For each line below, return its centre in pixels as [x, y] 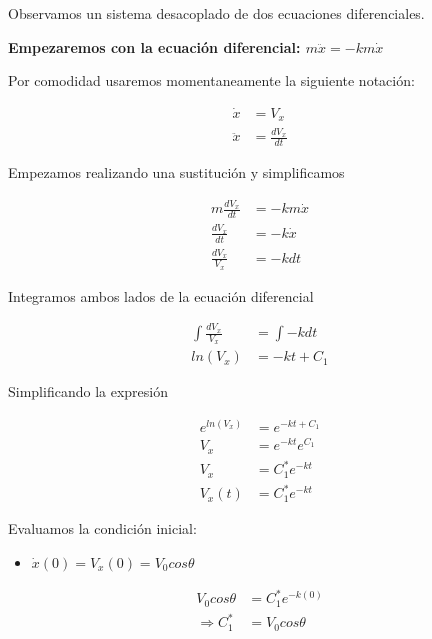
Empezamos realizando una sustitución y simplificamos [176, 172]
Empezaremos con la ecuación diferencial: [154, 46]
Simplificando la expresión [88, 391]
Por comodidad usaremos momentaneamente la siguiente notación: [211, 80]
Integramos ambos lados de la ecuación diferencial [161, 295]
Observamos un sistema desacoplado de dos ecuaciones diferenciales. [216, 13]
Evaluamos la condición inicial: [102, 528]
